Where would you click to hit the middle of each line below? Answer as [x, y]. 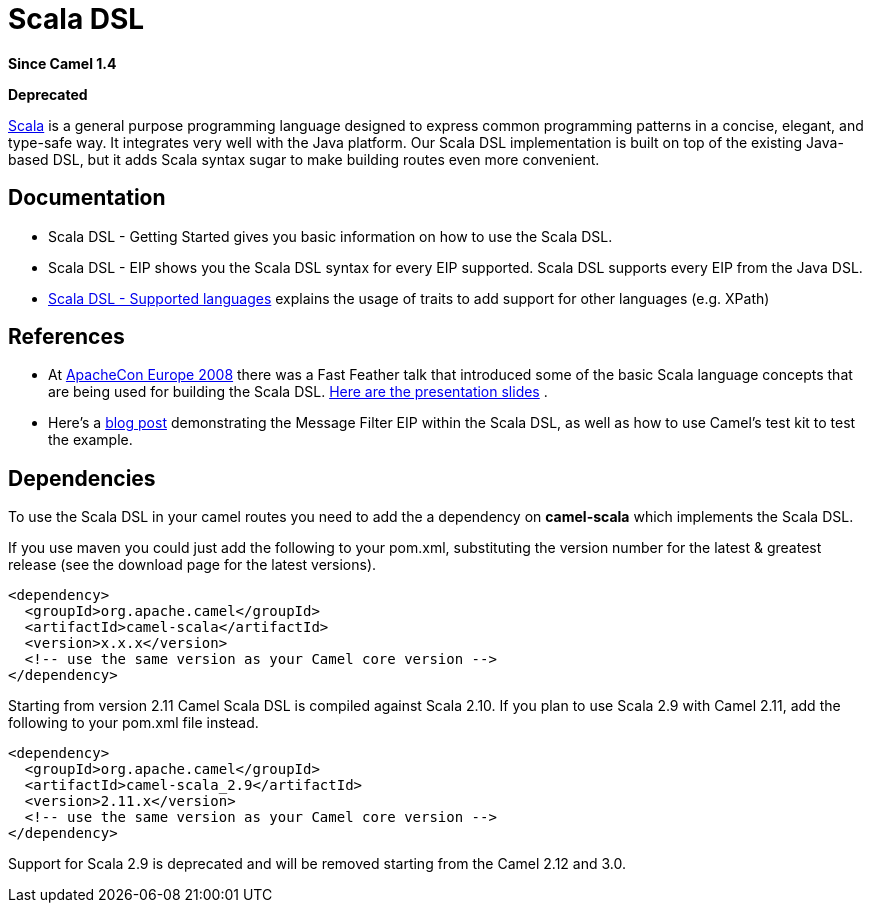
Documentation [87, 198]
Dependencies [82, 478]
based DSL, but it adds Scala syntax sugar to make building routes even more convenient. [304, 159]
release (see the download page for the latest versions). [192, 565]
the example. [90, 440]
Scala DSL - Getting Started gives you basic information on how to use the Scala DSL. [330, 236]
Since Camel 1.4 [62, 63]
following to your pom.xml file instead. [133, 723]
